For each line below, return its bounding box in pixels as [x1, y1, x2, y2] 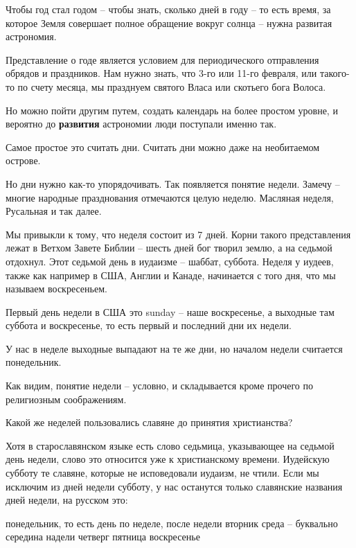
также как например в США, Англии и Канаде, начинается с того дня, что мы [6, 267, 336, 282]
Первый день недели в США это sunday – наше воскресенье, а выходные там [6, 304, 335, 319]
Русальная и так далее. [6, 204, 102, 218]
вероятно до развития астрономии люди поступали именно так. [6, 116, 277, 131]
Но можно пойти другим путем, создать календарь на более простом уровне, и [6, 103, 338, 117]
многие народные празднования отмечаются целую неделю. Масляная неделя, [6, 190, 334, 204]
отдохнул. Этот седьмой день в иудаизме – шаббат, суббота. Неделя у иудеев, [6, 254, 334, 268]
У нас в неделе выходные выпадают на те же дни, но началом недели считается [6, 341, 343, 355]
